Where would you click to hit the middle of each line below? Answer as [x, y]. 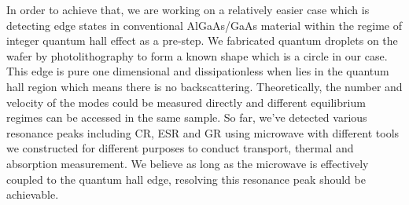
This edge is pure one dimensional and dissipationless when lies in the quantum [198, 71]
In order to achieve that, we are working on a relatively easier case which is [188, 9]
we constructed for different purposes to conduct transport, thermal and [180, 148]
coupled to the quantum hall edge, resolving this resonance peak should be [186, 179]
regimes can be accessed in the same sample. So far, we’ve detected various [187, 117]
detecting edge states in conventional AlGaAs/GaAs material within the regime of [204, 25]
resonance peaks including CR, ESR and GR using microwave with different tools [203, 132]
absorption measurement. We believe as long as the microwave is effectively [188, 163]
